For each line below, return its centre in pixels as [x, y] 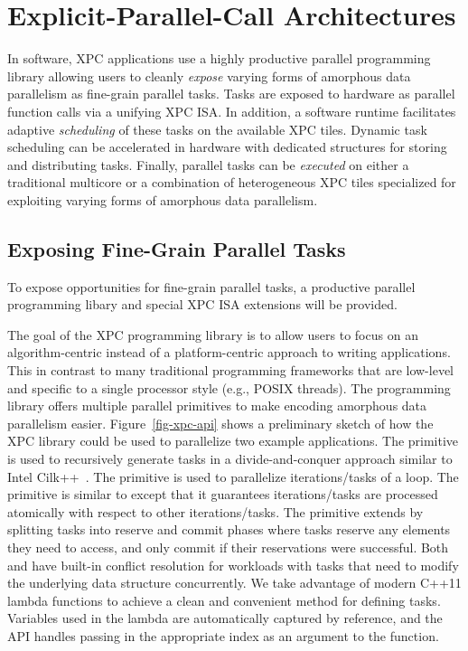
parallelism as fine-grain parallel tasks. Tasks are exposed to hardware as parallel [231, 94]
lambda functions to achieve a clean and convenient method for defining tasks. [224, 600]
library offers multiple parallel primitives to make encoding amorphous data [217, 406]
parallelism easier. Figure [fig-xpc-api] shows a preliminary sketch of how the [220, 423]
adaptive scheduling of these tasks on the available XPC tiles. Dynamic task [217, 129]
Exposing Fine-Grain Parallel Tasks [177, 248]
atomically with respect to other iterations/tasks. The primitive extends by [215, 511]
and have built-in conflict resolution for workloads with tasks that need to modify [233, 565]
